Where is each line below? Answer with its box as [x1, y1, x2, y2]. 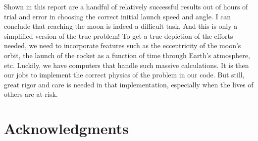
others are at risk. [4, 89, 58, 99]
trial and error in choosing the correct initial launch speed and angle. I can [4, 11, 231, 21]
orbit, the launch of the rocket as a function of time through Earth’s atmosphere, [4, 50, 250, 60]
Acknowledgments [4, 118, 129, 139]
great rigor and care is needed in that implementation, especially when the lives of [4, 79, 254, 89]
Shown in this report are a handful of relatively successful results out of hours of [4, 1, 248, 11]
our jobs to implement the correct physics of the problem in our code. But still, [4, 70, 245, 80]
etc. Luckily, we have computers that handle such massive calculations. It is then [4, 60, 249, 70]
